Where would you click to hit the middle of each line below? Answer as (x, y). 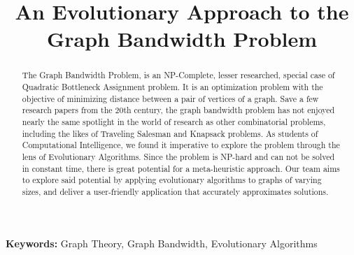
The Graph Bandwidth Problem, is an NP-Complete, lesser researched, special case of (178, 75)
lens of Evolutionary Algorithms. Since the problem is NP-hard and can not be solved (178, 156)
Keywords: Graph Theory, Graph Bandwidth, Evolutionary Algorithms (162, 243)
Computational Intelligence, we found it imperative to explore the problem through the (181, 145)
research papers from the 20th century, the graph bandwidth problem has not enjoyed (178, 110)
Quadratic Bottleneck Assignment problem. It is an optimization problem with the (172, 87)
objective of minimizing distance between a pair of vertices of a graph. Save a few (170, 98)
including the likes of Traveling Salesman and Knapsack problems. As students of (170, 133)
